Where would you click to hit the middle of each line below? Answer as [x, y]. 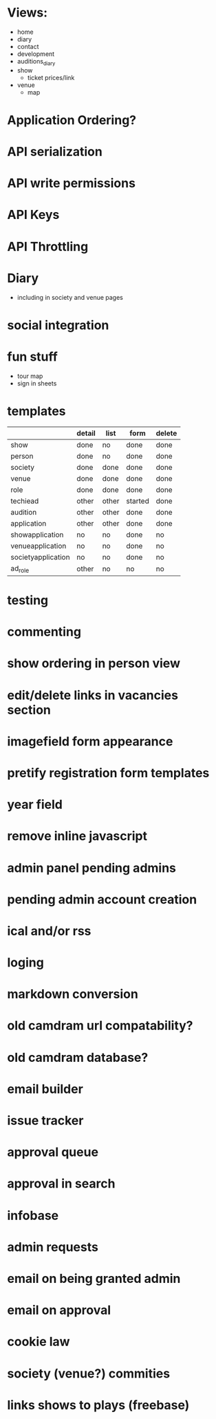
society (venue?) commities [89, 1373]
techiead [25, 501]
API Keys [33, 215]
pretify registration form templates [108, 773]
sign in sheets [37, 383]
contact [28, 46]
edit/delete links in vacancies [93, 695]
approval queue [53, 1152]
